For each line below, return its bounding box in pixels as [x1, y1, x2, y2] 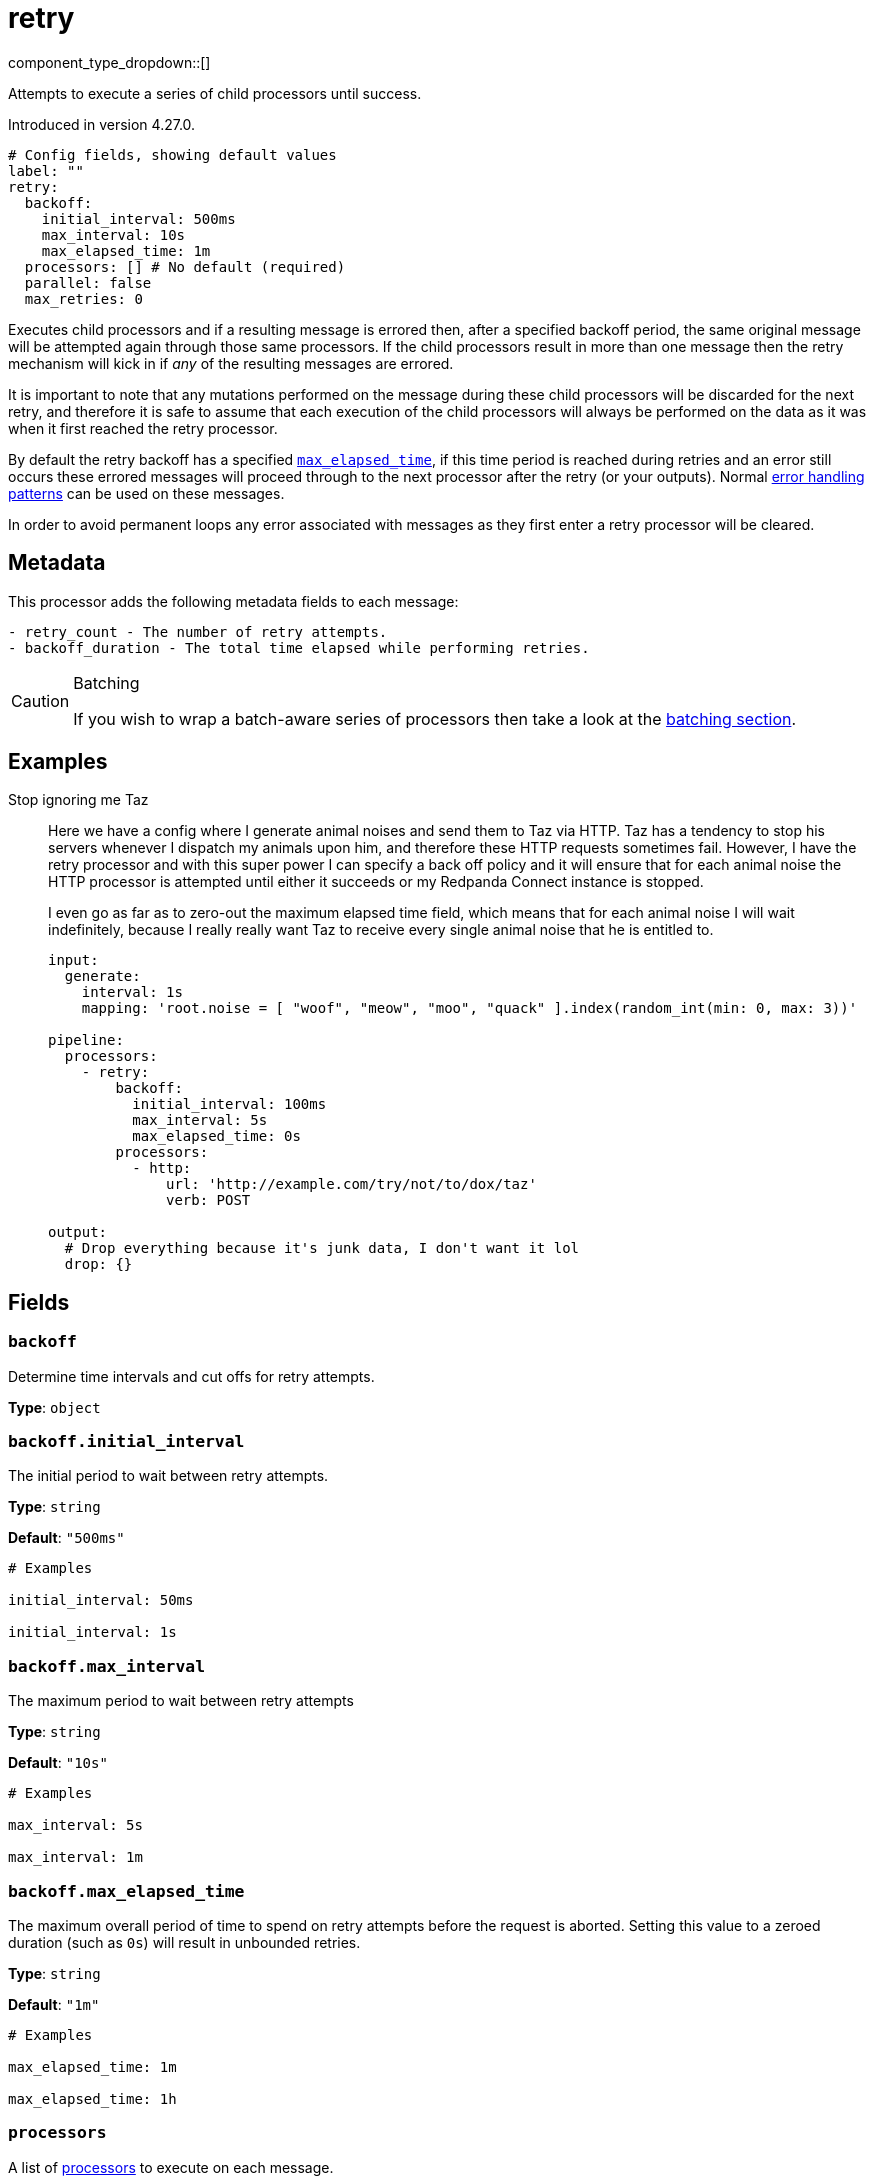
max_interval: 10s [41, 226, 186, 243]
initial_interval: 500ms [41, 210, 236, 227]
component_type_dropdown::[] [8, 53, 211, 71]
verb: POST [166, 1192, 251, 1209]
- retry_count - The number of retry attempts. [8, 623, 388, 640]
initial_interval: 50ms [8, 1592, 194, 1609]
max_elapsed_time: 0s [132, 1128, 301, 1145]
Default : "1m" [8, 1995, 100, 2013]
